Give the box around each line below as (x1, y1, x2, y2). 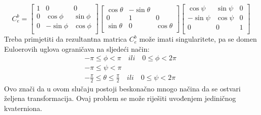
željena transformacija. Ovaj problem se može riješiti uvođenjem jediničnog (4, 93, 236, 103)
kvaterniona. (4, 102, 42, 113)
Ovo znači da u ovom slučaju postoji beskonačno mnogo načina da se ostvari (4, 83, 241, 93)
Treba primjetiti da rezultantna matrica (4, 34, 127, 44)
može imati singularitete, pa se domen (139, 34, 257, 44)
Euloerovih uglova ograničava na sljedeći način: (4, 43, 150, 54)
